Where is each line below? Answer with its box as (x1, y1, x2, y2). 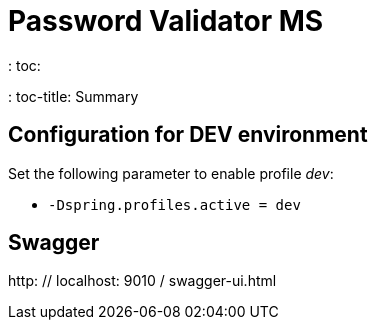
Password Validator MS (8, 4, 324, 38)
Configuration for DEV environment (8, 122, 368, 148)
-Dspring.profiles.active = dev (48, 196, 301, 213)
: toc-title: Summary (8, 87, 139, 105)
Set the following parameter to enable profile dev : (8, 164, 334, 182)
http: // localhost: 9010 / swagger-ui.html (8, 272, 277, 290)
